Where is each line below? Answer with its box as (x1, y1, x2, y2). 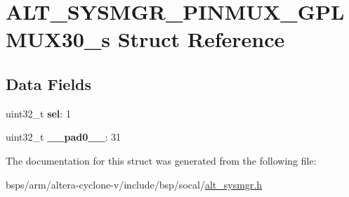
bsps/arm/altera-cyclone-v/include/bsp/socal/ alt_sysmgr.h (6, 177, 262, 191)
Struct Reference (117, 25, 285, 53)
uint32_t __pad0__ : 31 (6, 129, 121, 144)
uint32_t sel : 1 (6, 106, 71, 120)
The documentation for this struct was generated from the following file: (6, 153, 317, 167)
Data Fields (6, 72, 92, 94)
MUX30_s (6, 25, 110, 53)
